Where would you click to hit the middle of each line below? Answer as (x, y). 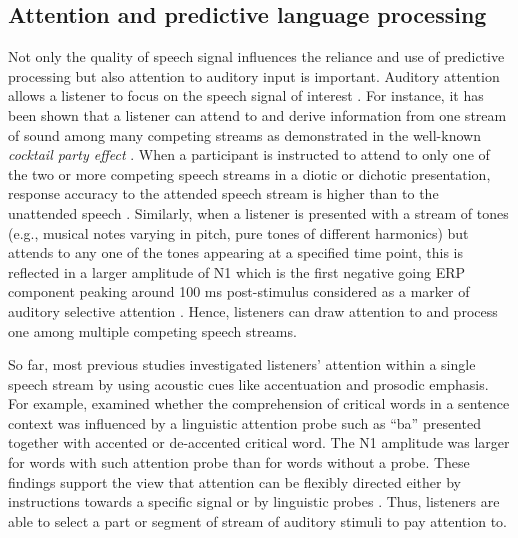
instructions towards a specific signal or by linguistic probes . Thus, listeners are (254, 501)
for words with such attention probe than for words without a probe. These (239, 462)
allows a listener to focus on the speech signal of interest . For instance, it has (246, 95)
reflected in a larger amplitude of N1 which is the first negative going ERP (237, 271)
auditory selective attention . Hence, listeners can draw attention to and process (253, 310)
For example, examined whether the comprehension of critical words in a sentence (259, 403)
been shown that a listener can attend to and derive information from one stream (257, 114)
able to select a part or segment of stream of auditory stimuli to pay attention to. (257, 520)
